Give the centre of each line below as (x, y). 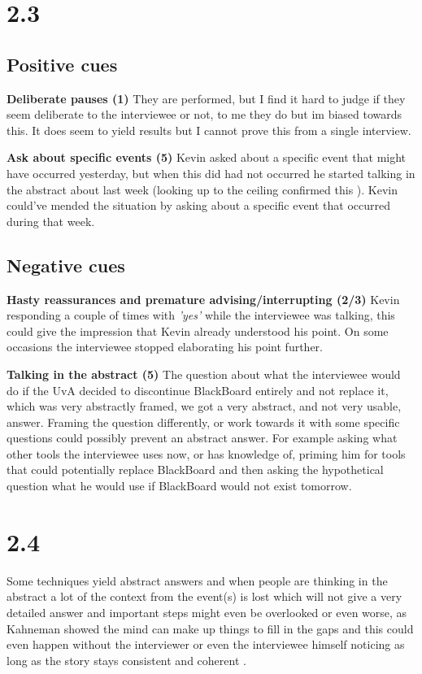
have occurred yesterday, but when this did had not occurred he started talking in (211, 173)
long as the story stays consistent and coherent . (126, 660)
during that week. (51, 221)
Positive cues (62, 64)
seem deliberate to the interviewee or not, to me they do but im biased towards (204, 114)
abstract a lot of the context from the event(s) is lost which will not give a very (204, 596)
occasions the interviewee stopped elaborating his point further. (165, 347)
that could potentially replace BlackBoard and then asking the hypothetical (195, 470)
